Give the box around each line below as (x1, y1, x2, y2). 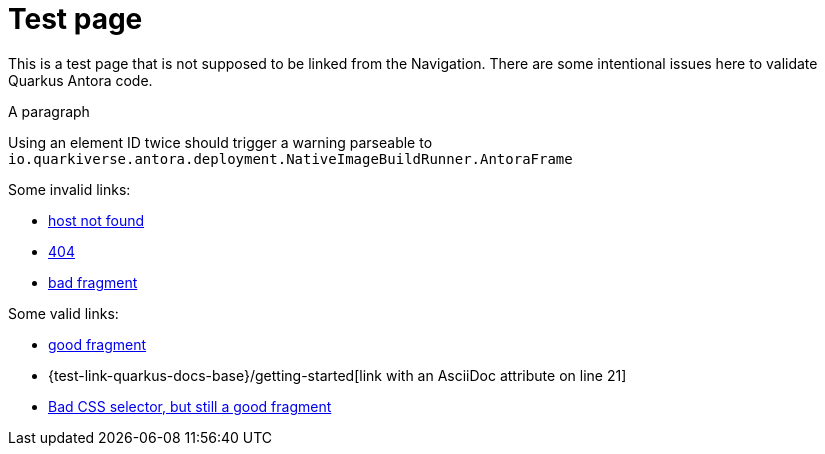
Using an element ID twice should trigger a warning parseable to (8, 133, 433, 151)
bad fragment (48, 273, 138, 291)
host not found (48, 211, 145, 229)
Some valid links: (8, 304, 119, 322)
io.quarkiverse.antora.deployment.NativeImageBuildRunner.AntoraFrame (8, 150, 573, 167)
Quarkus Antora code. (8, 71, 153, 89)
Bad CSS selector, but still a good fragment (48, 397, 332, 415)
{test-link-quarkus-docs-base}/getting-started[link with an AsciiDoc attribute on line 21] (48, 366, 627, 384)
